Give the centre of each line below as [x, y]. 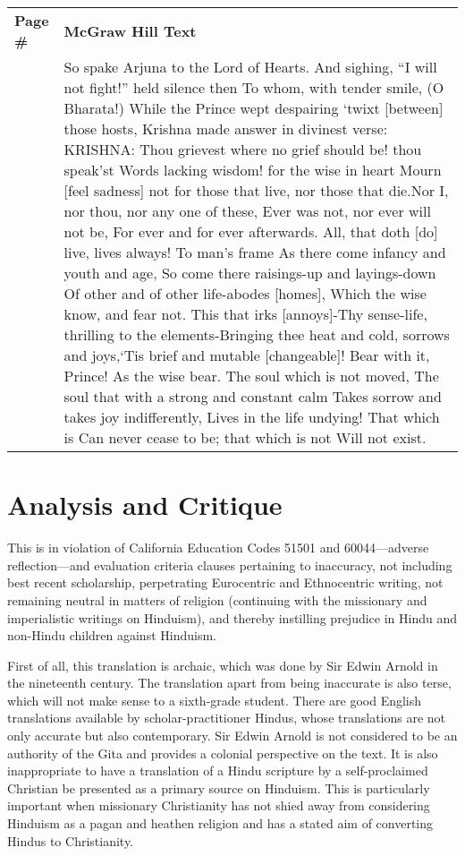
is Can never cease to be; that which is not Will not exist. [245, 437]
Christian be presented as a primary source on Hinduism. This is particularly [219, 788]
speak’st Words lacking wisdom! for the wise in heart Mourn [253, 170]
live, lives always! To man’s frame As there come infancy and [255, 252]
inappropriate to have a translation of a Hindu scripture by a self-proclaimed [218, 770]
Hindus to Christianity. [71, 840]
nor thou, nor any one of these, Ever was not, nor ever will [247, 211]
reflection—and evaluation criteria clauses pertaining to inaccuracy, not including [230, 565]
